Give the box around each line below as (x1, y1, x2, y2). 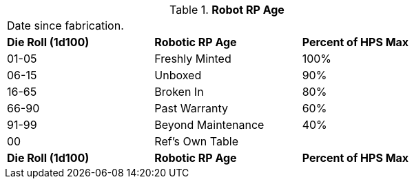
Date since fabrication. (7, 19, 124, 32)
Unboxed (154, 68, 202, 82)
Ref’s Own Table (154, 134, 238, 148)
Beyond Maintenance (154, 118, 265, 132)
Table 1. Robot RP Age (169, 3, 284, 17)
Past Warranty (154, 101, 228, 115)
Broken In (154, 85, 204, 99)
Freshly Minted (154, 52, 231, 65)
